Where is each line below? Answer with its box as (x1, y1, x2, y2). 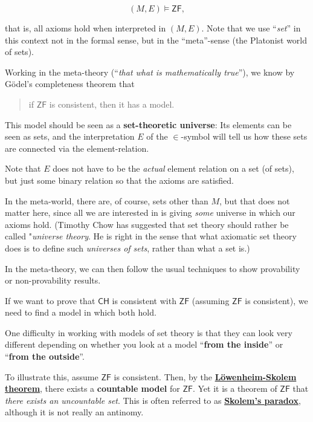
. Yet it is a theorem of (192, 382, 277, 395)
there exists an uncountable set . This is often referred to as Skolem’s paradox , (5, 394, 301, 406)
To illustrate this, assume (5, 370, 98, 383)
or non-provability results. (5, 274, 101, 287)
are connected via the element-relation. (5, 141, 149, 154)
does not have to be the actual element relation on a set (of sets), (53, 162, 294, 175)
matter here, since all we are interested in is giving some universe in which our (5, 206, 295, 219)
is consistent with (112, 294, 176, 307)
